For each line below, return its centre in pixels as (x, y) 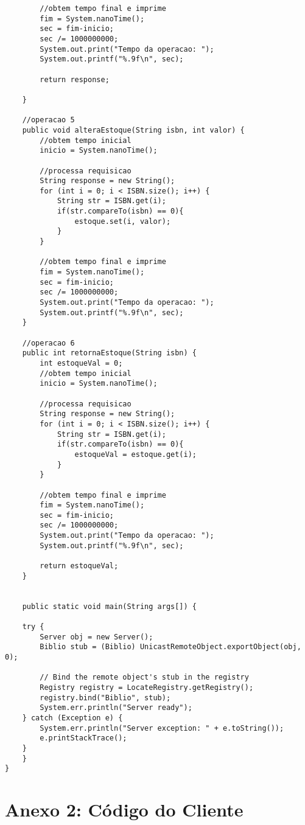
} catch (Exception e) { (72, 718)
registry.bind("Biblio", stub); (105, 698)
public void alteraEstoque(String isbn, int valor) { (133, 130)
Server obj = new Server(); (96, 637)
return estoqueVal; (79, 566)
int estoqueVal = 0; (81, 363)
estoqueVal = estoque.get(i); (135, 454)
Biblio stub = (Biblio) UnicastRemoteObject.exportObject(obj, (170, 647)
